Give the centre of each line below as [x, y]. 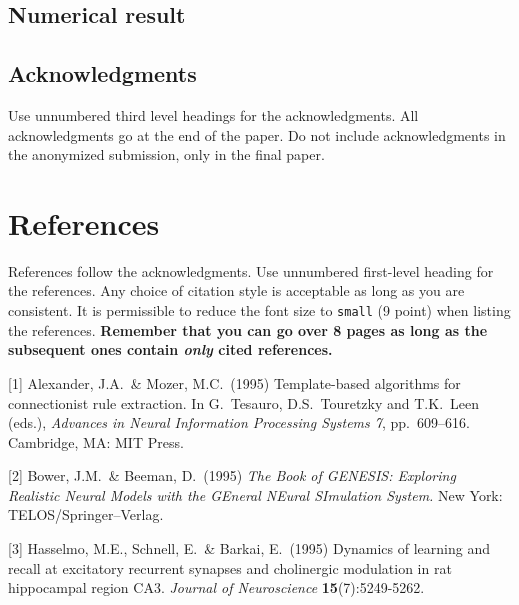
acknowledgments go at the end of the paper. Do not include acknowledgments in [257, 134]
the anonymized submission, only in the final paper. [166, 154]
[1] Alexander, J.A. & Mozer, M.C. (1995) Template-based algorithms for [234, 382]
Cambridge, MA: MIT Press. [96, 441]
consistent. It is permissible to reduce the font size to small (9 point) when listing [259, 310]
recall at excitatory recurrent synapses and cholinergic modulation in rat [230, 567]
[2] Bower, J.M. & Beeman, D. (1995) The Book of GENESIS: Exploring [232, 475]
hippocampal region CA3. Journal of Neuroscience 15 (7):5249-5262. [216, 587]
